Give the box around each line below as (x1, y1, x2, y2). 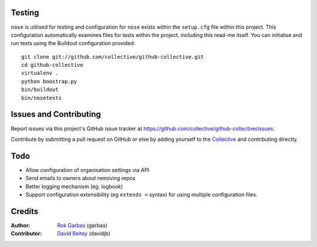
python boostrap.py (21, 78, 77, 84)
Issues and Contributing (11, 109, 101, 120)
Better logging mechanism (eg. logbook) (25, 182, 123, 190)
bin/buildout (21, 86, 59, 93)
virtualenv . (21, 70, 59, 76)
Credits (11, 206, 39, 216)
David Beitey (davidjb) (57, 230, 111, 237)
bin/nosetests (21, 94, 62, 101)
